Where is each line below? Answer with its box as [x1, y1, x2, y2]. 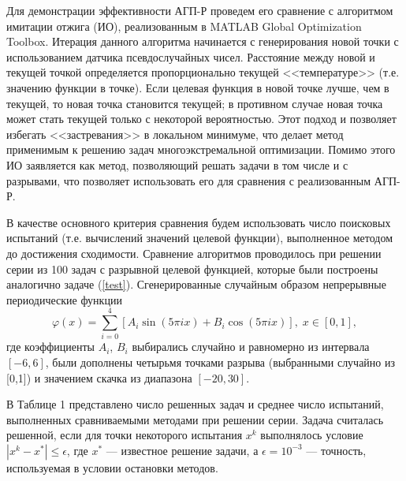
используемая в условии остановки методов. [6, 459, 218, 475]
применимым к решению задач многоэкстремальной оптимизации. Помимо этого [6, 141, 396, 158]
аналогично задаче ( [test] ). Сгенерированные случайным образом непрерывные [6, 276, 386, 293]
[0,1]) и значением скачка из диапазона [6, 369, 192, 386]
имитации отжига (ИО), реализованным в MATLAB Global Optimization [6, 17, 362, 34]
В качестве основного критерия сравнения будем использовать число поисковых [6, 214, 391, 230]
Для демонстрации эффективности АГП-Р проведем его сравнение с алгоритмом [6, 2, 393, 18]
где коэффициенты [6, 338, 95, 355]
